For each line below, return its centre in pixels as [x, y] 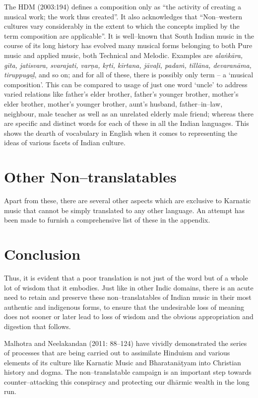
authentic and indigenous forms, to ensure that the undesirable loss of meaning [124, 307]
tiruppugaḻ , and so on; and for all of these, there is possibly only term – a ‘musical [129, 75]
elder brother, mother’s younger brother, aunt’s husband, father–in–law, [113, 103]
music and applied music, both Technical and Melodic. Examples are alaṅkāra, [124, 55]
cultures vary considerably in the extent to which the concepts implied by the [122, 26]
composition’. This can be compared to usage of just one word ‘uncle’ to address [126, 84]
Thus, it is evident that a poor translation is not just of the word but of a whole [126, 277]
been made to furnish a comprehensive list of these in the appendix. [107, 220]
